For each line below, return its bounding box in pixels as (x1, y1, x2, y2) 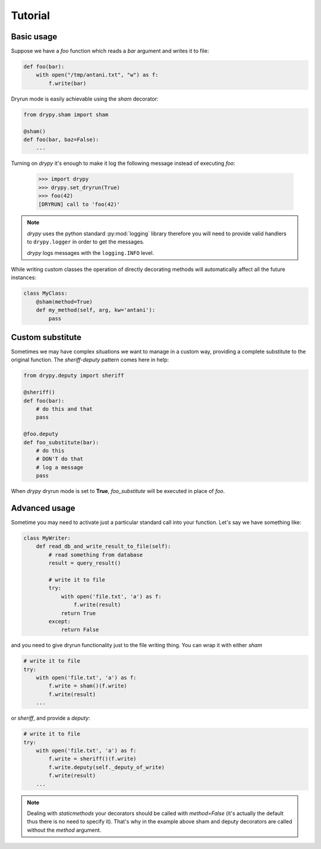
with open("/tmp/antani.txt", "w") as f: (36, 71, 159, 79)
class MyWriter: (23, 535, 71, 542)
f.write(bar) (48, 80, 87, 86)
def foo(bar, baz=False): (23, 136, 99, 143)
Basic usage (11, 32, 58, 42)
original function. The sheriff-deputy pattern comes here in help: (11, 356, 169, 363)
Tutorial (11, 9, 51, 22)
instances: (11, 274, 37, 281)
